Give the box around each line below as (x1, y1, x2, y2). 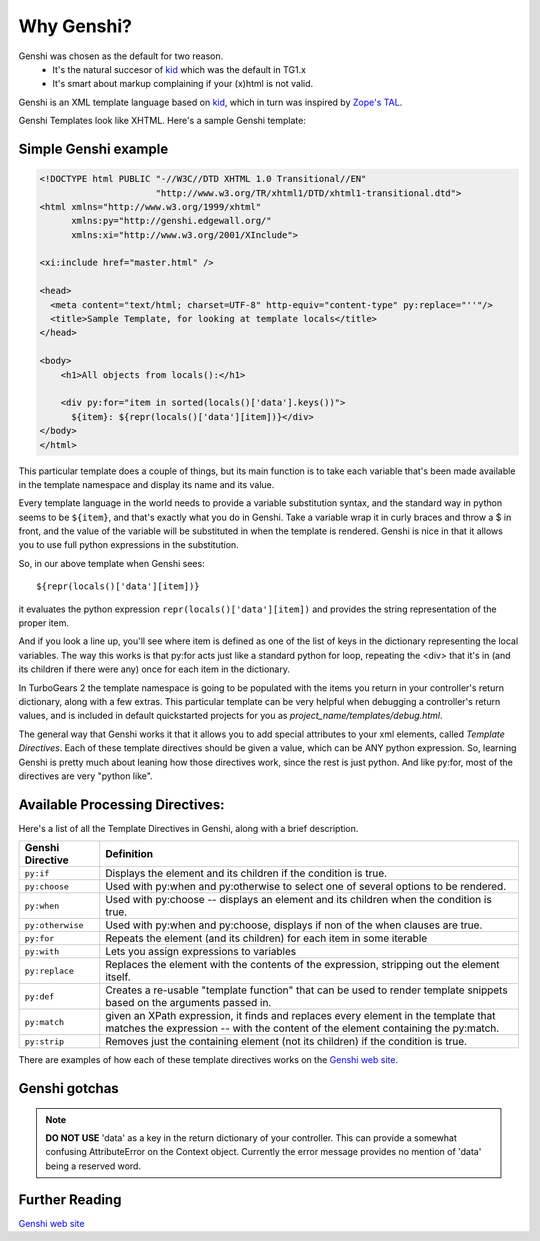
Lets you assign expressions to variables (105, 945, 297, 959)
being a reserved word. (45, 1160, 142, 1172)
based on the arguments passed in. (105, 996, 272, 1010)
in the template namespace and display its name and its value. (18, 478, 275, 490)
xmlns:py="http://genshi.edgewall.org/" (71, 215, 272, 227)
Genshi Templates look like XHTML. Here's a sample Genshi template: (18, 115, 307, 127)
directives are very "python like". (18, 770, 154, 782)
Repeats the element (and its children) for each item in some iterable (105, 931, 428, 945)
